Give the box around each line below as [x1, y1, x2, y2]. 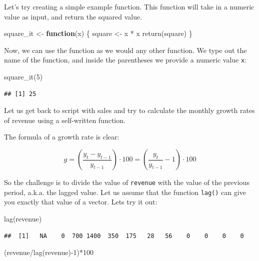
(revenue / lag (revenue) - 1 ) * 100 [4, 247, 94, 257]
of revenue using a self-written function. [4, 114, 125, 125]
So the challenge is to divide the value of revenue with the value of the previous [4, 177, 249, 187]
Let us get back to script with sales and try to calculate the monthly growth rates [4, 105, 255, 115]
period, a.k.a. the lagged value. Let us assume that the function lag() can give [4, 186, 246, 197]
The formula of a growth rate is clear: [4, 131, 119, 142]
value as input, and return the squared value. [4, 11, 142, 21]
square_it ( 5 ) [4, 71, 43, 82]
